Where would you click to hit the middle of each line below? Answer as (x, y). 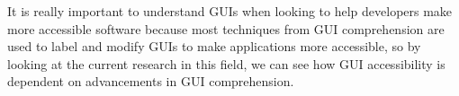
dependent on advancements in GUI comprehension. (151, 81)
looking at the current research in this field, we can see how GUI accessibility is (226, 63)
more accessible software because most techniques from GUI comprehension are (226, 28)
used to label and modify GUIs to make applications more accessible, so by (214, 46)
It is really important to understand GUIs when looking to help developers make (230, 11)
